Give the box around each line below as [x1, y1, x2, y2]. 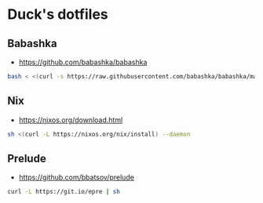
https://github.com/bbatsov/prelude [18, 172, 135, 182]
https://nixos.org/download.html [18, 115, 123, 125]
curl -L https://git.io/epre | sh [7, 188, 121, 196]
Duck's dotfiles [7, 5, 109, 24]
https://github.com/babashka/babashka [18, 57, 148, 67]
